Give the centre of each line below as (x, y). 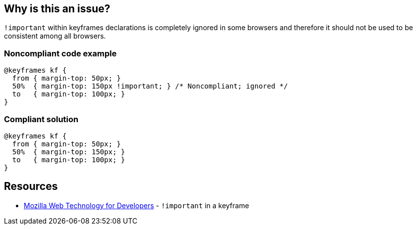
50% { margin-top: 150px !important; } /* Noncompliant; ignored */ (150, 86)
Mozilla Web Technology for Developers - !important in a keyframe (136, 205)
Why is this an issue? (57, 9)
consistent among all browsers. (55, 36)
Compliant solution (41, 119)
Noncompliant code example (60, 53)
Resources (31, 186)
